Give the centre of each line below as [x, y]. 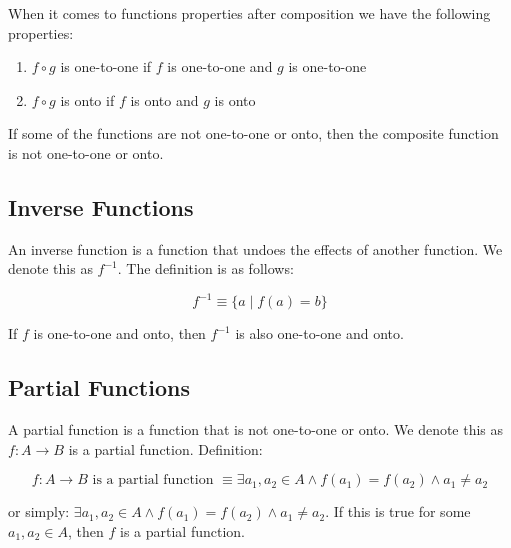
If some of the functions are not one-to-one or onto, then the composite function [253, 133]
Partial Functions [99, 387]
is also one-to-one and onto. [319, 333]
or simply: [39, 511]
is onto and [164, 99]
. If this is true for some [398, 511]
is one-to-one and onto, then [119, 333]
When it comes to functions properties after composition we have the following [249, 13]
